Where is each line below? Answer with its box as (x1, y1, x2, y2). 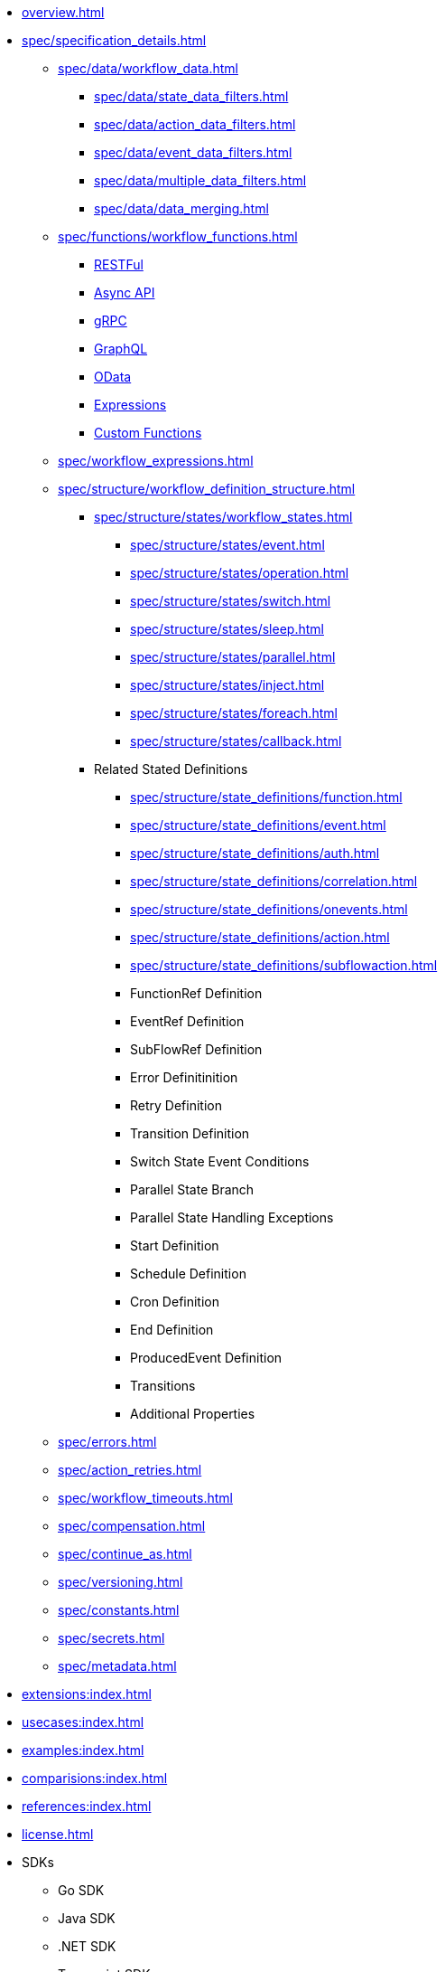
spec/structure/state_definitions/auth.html (130, 845, 380, 861)
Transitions (130, 1378, 196, 1393)
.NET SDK (58, 1939, 116, 1954)
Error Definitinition (130, 1070, 238, 1085)
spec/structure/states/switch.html (130, 593, 331, 609)
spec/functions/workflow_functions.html (58, 229, 298, 244)
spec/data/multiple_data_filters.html (94, 173, 307, 188)
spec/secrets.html (58, 1630, 165, 1646)
